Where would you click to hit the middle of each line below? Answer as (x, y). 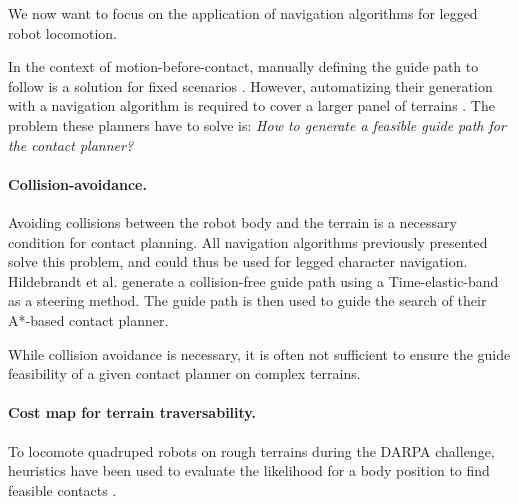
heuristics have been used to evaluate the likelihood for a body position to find (249, 470)
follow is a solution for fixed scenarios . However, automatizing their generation (250, 85)
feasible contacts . (62, 489)
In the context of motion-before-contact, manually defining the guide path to (243, 66)
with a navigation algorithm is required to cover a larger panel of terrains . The (251, 105)
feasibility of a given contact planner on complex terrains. (184, 373)
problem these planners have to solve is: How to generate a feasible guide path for (257, 124)
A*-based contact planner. (88, 319)
